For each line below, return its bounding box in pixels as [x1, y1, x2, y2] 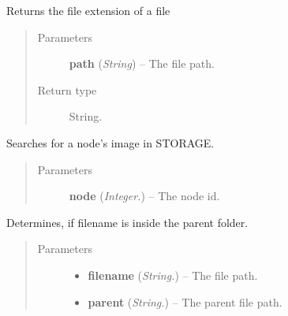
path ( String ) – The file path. [69, 55, 215, 72]
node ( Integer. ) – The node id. [69, 188, 220, 204]
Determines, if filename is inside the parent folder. [6, 214, 249, 230]
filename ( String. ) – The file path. [88, 266, 258, 283]
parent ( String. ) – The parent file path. [88, 293, 282, 310]
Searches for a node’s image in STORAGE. [6, 134, 215, 151]
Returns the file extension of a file [6, 2, 170, 18]
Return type [37, 81, 97, 98]
